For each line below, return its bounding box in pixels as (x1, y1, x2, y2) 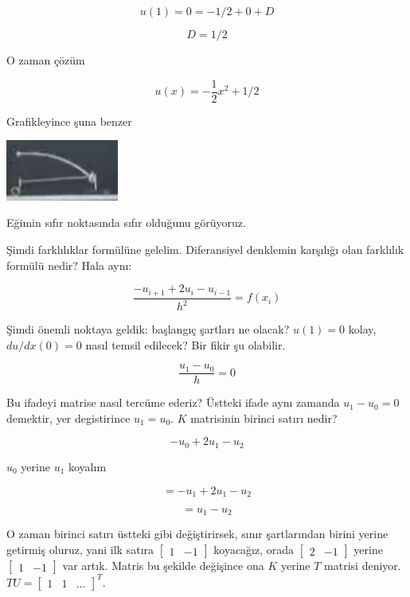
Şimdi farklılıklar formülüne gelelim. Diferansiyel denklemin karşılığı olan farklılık (6, 241, 404, 258)
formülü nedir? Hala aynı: (6, 256, 132, 273)
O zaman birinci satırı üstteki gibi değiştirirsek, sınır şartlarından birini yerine (6, 525, 389, 542)
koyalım (68, 458, 107, 474)
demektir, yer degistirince (6, 409, 131, 426)
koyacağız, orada (213, 541, 295, 558)
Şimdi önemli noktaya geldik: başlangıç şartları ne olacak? (6, 321, 290, 338)
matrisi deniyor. (324, 557, 401, 574)
